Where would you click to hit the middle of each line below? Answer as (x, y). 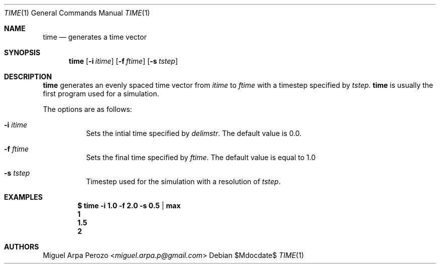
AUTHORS (22, 247)
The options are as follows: (87, 109)
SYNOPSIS (22, 52)
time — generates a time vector (95, 37)
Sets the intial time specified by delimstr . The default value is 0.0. (194, 133)
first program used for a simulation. (101, 94)
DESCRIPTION (28, 77)
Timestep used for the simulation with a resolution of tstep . (183, 181)
